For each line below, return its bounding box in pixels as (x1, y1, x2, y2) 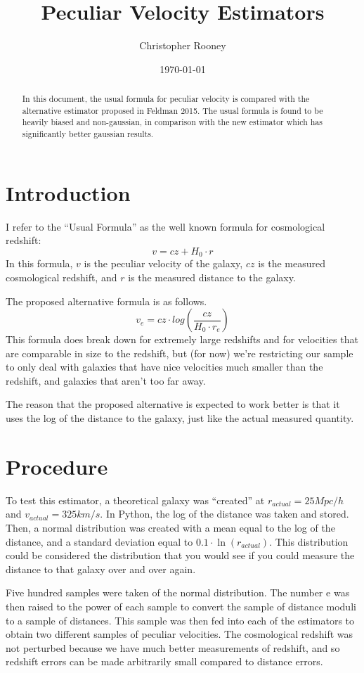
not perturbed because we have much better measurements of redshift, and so (6, 640, 340, 655)
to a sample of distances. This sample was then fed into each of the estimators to (6, 613, 355, 627)
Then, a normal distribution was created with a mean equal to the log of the (6, 520, 335, 534)
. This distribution (269, 534, 349, 549)
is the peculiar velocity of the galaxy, (84, 256, 243, 271)
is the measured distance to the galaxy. (128, 269, 296, 284)
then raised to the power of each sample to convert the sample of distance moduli (6, 598, 356, 613)
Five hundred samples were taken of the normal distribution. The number (6, 585, 323, 600)
